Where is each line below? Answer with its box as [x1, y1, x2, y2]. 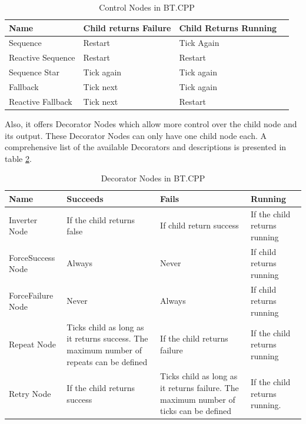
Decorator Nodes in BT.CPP [101, 172, 205, 184]
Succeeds [66, 192, 104, 204]
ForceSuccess [9, 251, 55, 263]
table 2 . [5, 152, 32, 164]
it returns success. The [66, 332, 148, 344]
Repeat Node [9, 338, 56, 350]
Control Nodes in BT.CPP [99, 1, 195, 13]
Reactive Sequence [9, 51, 75, 64]
